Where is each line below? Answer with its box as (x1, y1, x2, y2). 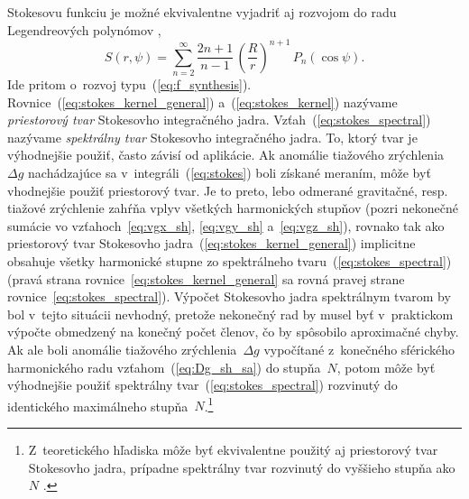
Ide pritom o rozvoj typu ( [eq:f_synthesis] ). (7, 75, 252, 94)
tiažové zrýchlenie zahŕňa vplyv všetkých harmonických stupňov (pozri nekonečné (7, 199, 459, 217)
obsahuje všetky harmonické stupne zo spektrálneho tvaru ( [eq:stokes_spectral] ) (7, 251, 452, 270)
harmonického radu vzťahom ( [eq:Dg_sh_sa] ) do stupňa (7, 357, 321, 376)
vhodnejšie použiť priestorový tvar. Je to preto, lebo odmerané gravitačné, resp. (7, 180, 448, 199)
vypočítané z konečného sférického (263, 339, 455, 358)
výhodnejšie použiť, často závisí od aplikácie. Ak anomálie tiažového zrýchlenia (7, 145, 445, 164)
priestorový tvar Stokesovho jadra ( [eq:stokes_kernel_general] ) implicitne (7, 234, 416, 253)
